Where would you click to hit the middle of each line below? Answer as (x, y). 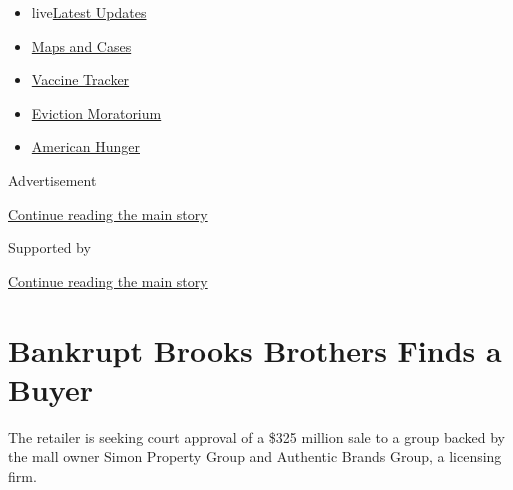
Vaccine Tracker (80, 79)
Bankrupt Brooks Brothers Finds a (255, 349)
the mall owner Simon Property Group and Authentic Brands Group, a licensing (255, 456)
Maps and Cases (81, 45)
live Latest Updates (89, 12)
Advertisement (52, 179)
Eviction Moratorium (96, 112)
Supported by (49, 247)
